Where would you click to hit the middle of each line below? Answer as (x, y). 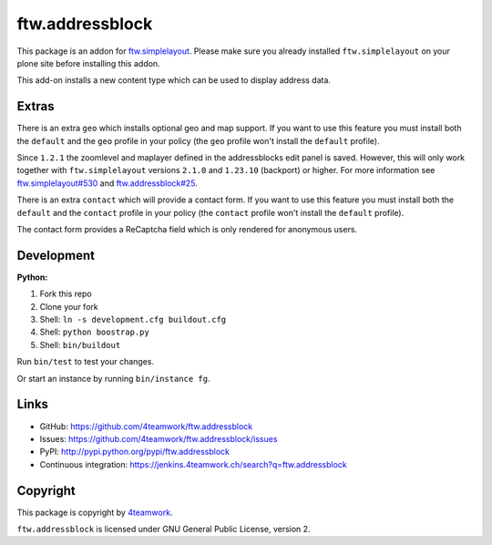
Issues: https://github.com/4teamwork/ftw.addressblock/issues (159, 438)
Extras (36, 106)
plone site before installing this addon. (88, 63)
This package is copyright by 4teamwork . (95, 512)
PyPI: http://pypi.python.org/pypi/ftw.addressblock (134, 452)
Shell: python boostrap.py (94, 332)
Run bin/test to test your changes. (86, 362)
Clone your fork (69, 306)
